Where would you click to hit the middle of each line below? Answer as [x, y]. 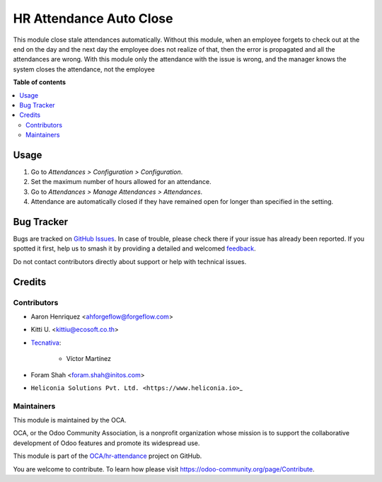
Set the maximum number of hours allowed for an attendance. [121, 182]
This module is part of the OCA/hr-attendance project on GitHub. [108, 456]
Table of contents [40, 82]
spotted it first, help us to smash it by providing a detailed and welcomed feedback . [134, 248]
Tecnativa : [46, 343]
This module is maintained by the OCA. [70, 420]
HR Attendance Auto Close [93, 18]
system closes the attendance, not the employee [84, 69]
